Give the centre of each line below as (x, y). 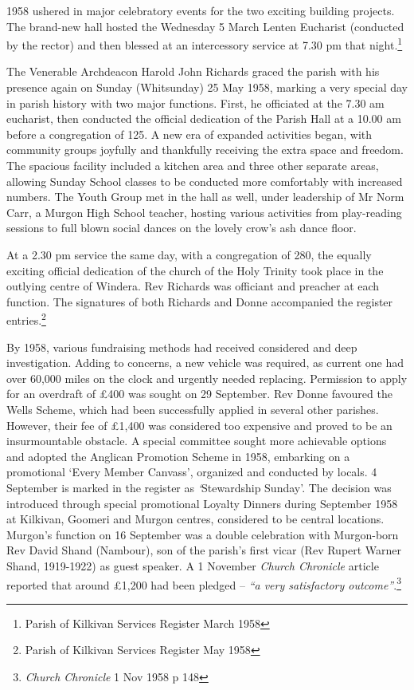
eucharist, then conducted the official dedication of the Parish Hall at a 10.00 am (204, 118)
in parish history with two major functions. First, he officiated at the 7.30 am (195, 103)
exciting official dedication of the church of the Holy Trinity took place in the (195, 270)
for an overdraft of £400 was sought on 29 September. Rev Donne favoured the (199, 394)
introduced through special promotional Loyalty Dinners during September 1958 (202, 503)
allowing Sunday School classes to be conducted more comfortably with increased (205, 181)
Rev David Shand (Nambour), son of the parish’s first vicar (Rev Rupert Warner (204, 550)
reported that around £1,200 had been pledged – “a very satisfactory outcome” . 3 (204, 583)
